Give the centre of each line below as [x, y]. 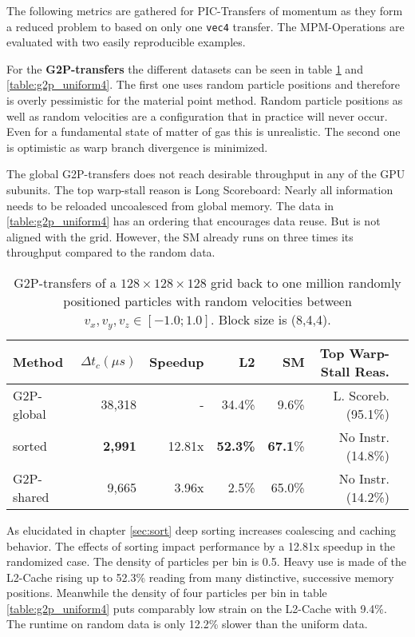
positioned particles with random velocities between [207, 301]
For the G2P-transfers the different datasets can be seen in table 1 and [185, 68]
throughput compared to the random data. [111, 252]
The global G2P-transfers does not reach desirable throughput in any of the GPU [206, 174]
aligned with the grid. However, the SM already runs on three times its [180, 236]
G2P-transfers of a [65, 282]
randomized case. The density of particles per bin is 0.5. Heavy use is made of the [207, 561]
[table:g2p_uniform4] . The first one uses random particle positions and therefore [204, 84]
